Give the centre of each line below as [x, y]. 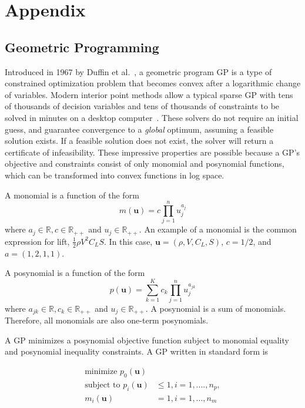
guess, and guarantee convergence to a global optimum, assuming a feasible [139, 129]
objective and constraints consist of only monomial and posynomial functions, [145, 163]
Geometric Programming [82, 47]
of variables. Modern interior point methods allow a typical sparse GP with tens [149, 94]
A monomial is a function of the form [72, 195]
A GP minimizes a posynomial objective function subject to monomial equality [147, 340]
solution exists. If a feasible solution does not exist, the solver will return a [139, 141]
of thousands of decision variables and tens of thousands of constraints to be [142, 106]
